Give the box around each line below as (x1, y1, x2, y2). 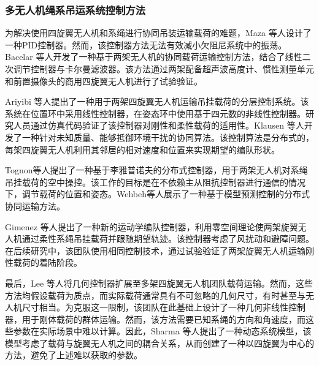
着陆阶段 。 (39, 256, 82, 269)
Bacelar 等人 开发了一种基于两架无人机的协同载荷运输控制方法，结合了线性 (5, 50, 302, 63)
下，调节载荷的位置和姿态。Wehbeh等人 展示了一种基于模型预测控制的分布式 (5, 187, 310, 200)
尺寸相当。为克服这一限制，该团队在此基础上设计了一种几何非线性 (21, 301, 288, 314)
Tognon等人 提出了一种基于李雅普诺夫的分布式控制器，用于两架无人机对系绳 (5, 164, 308, 176)
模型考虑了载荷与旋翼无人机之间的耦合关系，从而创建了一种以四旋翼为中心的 (5, 336, 314, 349)
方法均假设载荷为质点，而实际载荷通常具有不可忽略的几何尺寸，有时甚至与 (5, 288, 306, 301)
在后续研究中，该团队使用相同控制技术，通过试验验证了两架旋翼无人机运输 (5, 244, 306, 257)
